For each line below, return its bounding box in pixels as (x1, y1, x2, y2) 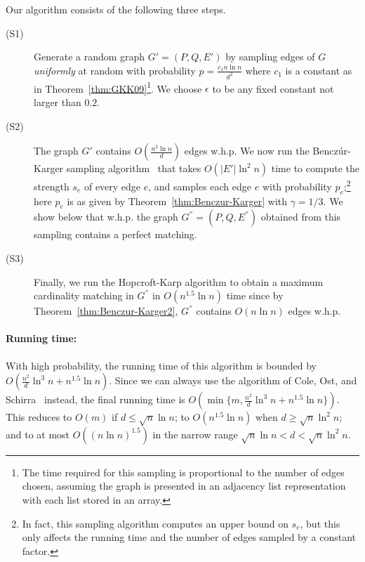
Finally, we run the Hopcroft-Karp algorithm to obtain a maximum (34, 274, 324, 289)
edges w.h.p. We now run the (184, 143, 310, 158)
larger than (34, 94, 81, 109)
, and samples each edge (148, 178, 252, 193)
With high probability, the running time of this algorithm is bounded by (6, 358, 317, 372)
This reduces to (6, 410, 72, 424)
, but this (300, 516, 340, 530)
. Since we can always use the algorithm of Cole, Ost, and (109, 373, 357, 388)
